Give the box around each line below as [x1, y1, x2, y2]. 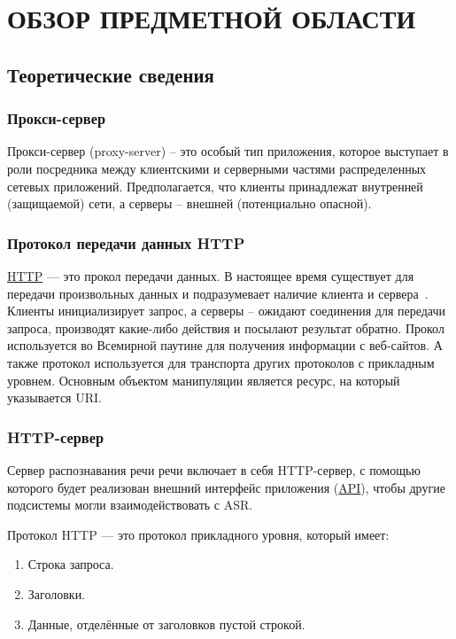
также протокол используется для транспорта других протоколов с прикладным [7, 353, 435, 371]
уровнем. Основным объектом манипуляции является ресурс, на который [7, 370, 400, 389]
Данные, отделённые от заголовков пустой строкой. [27, 614, 305, 633]
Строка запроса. [27, 555, 114, 573]
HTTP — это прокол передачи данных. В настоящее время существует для [7, 266, 414, 284]
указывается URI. [7, 388, 102, 407]
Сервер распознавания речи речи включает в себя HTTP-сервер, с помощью [7, 460, 421, 479]
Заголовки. [27, 584, 86, 603]
